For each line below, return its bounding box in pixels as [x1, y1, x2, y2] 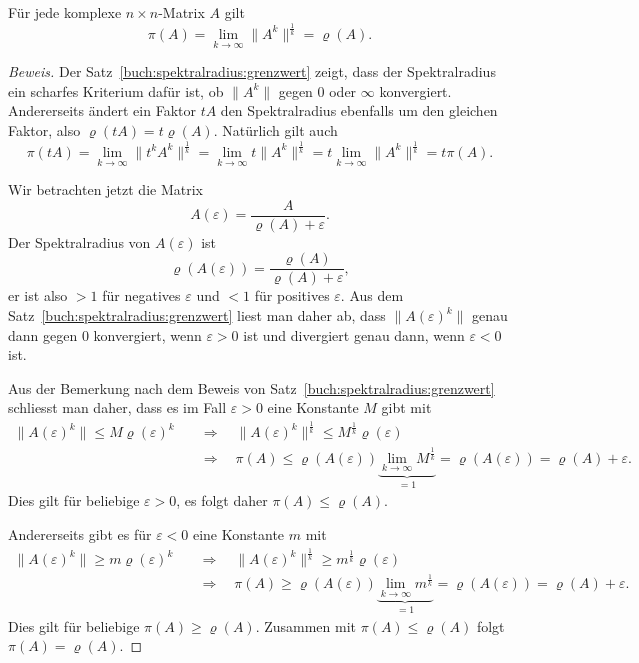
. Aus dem [340, 285, 404, 306]
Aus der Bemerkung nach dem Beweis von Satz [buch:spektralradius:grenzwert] [8, 377, 495, 398]
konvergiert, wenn [93, 324, 202, 345]
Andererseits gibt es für [8, 524, 152, 545]
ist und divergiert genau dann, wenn [243, 324, 465, 345]
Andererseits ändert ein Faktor [8, 100, 196, 121]
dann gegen [8, 324, 78, 345]
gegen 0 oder [278, 80, 357, 101]
